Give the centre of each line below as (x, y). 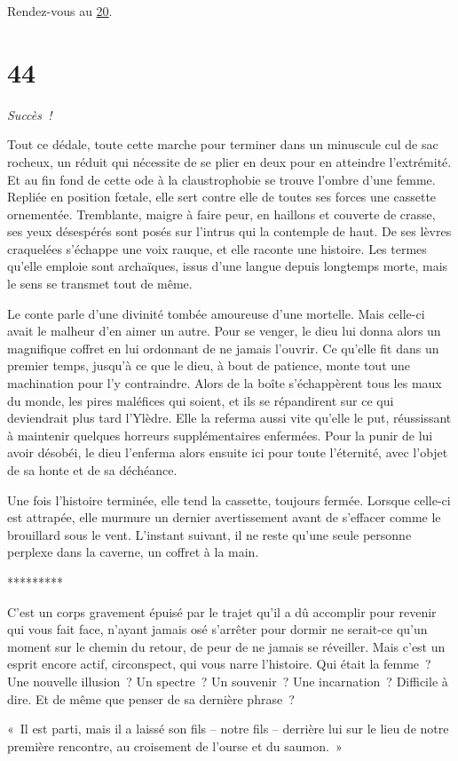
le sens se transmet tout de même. (100, 284)
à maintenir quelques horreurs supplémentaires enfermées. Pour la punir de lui (220, 435)
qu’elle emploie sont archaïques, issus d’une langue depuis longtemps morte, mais (228, 266)
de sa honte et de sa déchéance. (92, 470)
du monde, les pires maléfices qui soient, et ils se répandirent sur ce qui (201, 400)
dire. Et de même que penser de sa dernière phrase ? (151, 698)
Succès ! (30, 114)
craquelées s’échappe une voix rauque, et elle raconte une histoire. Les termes (217, 248)
